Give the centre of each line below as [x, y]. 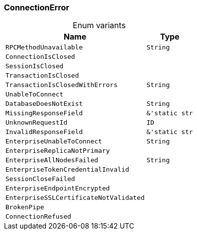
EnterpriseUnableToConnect [54, 141]
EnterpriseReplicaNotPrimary [58, 151]
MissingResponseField [44, 113]
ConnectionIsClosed [40, 57]
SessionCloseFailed [40, 179]
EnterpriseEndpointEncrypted [58, 188]
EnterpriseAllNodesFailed [52, 160]
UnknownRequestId [37, 123]
